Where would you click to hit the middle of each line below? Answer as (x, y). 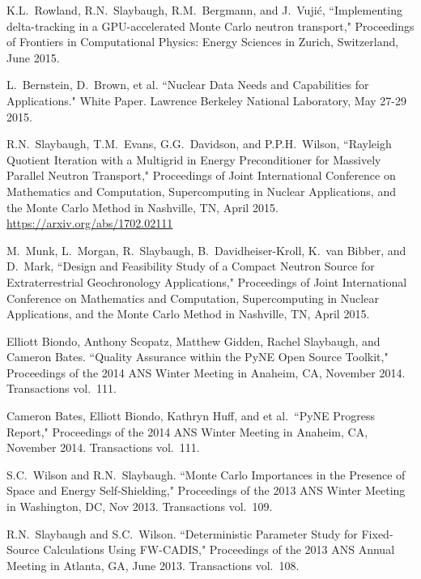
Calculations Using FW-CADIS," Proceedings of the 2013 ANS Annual (219, 549)
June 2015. (33, 57)
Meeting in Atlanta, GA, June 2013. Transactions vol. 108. (153, 565)
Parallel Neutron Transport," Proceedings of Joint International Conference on (201, 175)
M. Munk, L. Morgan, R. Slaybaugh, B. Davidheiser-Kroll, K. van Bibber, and (206, 250)
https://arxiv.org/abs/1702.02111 (90, 223)
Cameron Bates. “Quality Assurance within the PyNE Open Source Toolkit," (198, 357)
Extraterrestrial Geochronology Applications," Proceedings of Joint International (207, 281)
